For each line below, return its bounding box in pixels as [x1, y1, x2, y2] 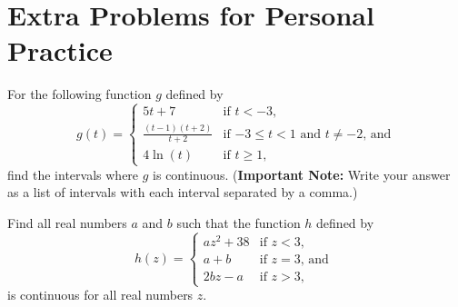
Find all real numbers [7, 213, 127, 232]
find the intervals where [7, 164, 139, 183]
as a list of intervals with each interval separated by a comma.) [7, 183, 358, 202]
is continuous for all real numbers [7, 285, 194, 304]
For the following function [7, 84, 152, 104]
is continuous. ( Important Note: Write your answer [153, 164, 451, 183]
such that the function [176, 213, 301, 232]
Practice [7, 32, 113, 69]
